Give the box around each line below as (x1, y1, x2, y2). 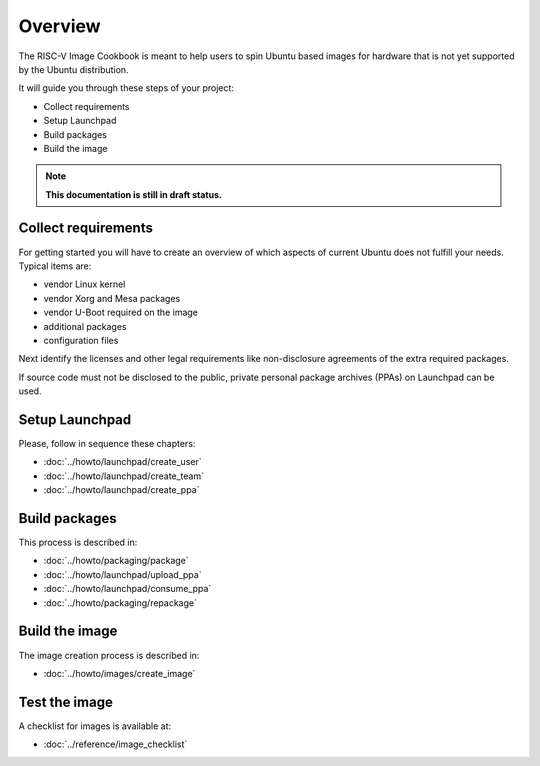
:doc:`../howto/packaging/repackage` (43, 596, 197, 609)
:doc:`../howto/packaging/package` (43, 555, 189, 567)
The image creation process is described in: (18, 649, 200, 661)
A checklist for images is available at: (18, 720, 172, 732)
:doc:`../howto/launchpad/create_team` (43, 470, 205, 482)
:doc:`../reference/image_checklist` (43, 738, 188, 750)
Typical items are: (18, 260, 92, 272)
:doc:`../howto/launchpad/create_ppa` (43, 484, 200, 496)
